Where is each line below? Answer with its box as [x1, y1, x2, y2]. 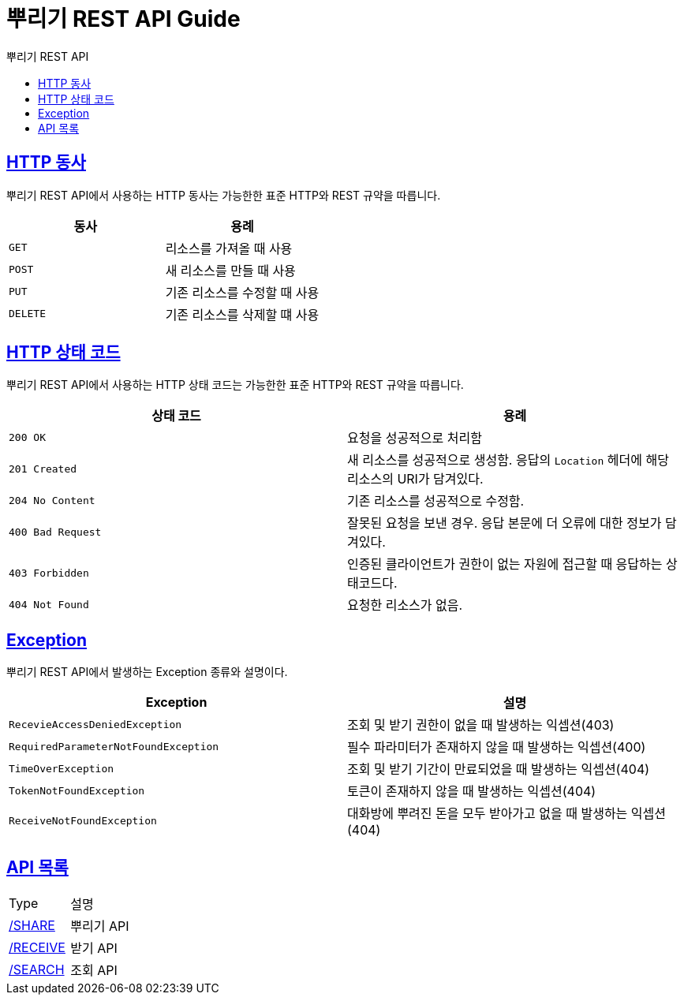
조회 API [70, 962, 118, 979]
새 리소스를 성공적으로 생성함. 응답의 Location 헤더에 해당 [347, 452, 669, 469]
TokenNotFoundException [9, 784, 145, 797]
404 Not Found [9, 598, 89, 611]
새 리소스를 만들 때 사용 [165, 262, 296, 278]
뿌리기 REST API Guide [6, 6, 241, 32]
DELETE [9, 308, 46, 320]
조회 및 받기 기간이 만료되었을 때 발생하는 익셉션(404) [347, 761, 650, 778]
